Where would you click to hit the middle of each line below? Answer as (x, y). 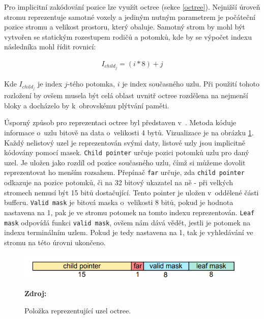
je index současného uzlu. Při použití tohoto (191, 84)
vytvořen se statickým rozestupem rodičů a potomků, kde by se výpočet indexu (128, 36)
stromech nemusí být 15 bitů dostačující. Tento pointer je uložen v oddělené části (131, 192)
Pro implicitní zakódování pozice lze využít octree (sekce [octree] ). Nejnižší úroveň (132, 7)
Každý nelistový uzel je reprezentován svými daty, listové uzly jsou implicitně (125, 142)
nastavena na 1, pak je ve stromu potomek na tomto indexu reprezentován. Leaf (129, 212)
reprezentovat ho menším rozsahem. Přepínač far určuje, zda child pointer (124, 172)
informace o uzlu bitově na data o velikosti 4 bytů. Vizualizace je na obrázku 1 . (129, 132)
